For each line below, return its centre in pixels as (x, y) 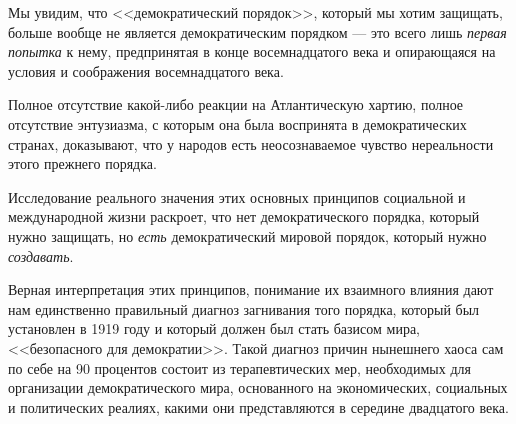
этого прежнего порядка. (82, 163)
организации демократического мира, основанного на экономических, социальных (258, 387)
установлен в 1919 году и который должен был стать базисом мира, (214, 328)
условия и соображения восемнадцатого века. (146, 70)
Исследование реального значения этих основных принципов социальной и (237, 196)
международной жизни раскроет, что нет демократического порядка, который (244, 216)
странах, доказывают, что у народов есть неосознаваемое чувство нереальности (251, 143)
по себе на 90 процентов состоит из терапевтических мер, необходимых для (239, 367)
